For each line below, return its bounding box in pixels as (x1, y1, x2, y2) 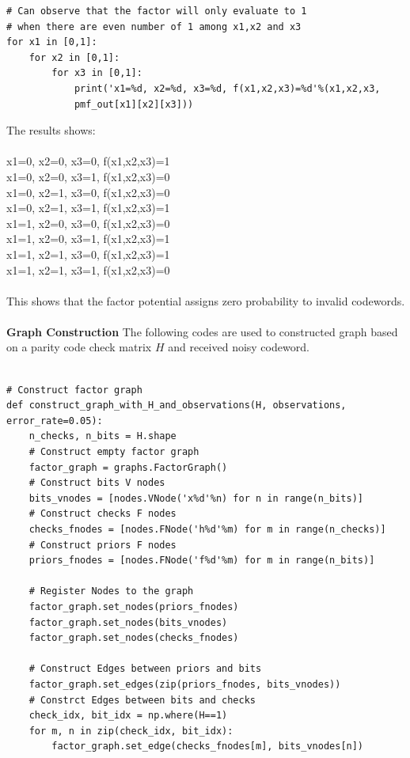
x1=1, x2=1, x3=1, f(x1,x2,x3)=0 (6, 261, 170, 278)
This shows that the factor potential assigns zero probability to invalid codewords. (6, 292, 405, 309)
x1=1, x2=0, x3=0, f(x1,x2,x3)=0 (6, 214, 170, 231)
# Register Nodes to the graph (28, 586, 194, 597)
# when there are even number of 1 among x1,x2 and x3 (6, 21, 302, 32)
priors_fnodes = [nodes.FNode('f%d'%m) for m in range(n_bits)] (28, 555, 375, 567)
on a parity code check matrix (6, 339, 152, 355)
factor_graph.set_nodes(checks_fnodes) (28, 632, 239, 644)
